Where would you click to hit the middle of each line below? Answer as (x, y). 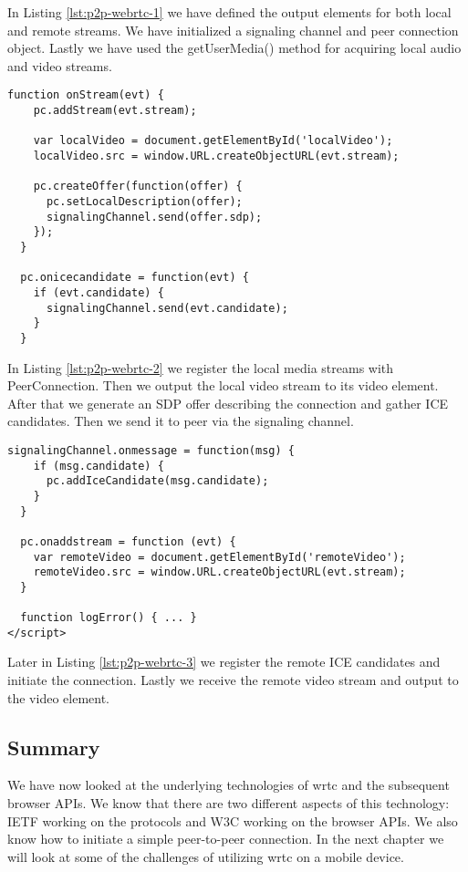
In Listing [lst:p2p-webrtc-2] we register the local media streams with (201, 367)
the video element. (58, 697)
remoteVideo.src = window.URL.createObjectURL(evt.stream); (219, 572)
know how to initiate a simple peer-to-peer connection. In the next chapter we (226, 839)
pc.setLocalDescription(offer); (144, 201)
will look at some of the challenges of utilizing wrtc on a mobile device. (206, 856)
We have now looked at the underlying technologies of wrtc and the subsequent (229, 785)
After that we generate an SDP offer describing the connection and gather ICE (228, 403)
